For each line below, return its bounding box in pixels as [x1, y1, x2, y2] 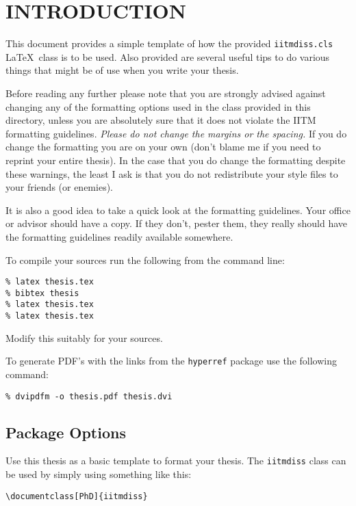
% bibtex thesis [5, 288, 79, 298]
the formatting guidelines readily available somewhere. [5, 229, 233, 243]
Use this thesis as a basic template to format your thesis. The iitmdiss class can [5, 453, 346, 468]
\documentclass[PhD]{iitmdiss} [5, 491, 148, 501]
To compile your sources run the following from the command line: [5, 252, 285, 267]
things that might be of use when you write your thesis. [5, 63, 239, 77]
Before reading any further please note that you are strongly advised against [5, 85, 326, 100]
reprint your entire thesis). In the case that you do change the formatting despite [5, 152, 346, 167]
